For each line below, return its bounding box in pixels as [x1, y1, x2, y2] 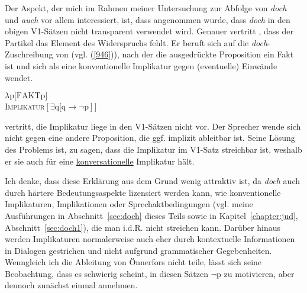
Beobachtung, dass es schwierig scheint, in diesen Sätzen [5, 267, 209, 279]
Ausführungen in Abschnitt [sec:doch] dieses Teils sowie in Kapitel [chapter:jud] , [5, 209, 298, 221]
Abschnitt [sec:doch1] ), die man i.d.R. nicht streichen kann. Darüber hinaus [5, 221, 280, 233]
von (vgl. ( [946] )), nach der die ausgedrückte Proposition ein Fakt [56, 48, 294, 60]
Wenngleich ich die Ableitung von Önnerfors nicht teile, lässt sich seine [5, 256, 262, 268]
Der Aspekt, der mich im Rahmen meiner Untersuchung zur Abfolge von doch [5, 2, 287, 14]
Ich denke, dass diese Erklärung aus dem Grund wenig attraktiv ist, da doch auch [5, 175, 300, 187]
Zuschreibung [5, 48, 53, 60]
